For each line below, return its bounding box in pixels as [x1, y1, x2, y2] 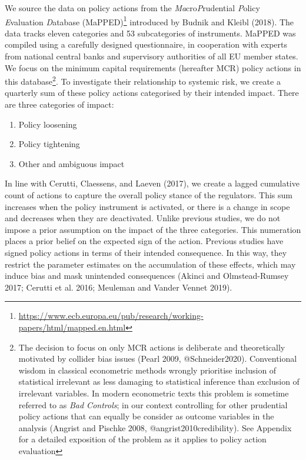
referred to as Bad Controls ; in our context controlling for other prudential [18, 398, 288, 411]
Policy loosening [18, 118, 77, 130]
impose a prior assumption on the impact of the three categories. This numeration [5, 223, 301, 235]
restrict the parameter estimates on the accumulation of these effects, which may [5, 258, 296, 270]
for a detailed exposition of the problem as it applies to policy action [18, 433, 267, 445]
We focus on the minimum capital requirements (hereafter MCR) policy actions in [5, 61, 301, 74]
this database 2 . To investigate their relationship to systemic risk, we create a [5, 74, 281, 87]
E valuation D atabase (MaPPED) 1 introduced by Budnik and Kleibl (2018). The [5, 14, 294, 28]
